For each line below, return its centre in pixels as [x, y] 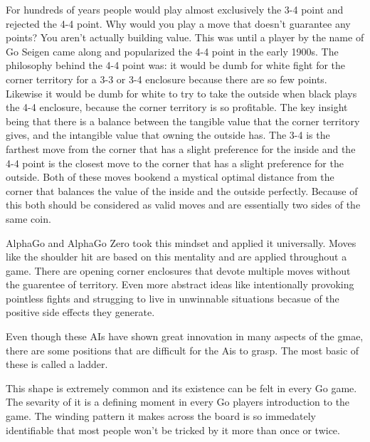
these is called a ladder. [57, 364]
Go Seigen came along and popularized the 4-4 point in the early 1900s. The [172, 51]
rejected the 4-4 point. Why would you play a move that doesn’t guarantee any [178, 23]
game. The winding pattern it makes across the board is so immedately [161, 416]
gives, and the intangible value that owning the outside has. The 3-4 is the [168, 135]
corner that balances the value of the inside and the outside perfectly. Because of [182, 190]
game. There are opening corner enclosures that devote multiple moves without [178, 270]
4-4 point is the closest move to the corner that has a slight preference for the [175, 163]
